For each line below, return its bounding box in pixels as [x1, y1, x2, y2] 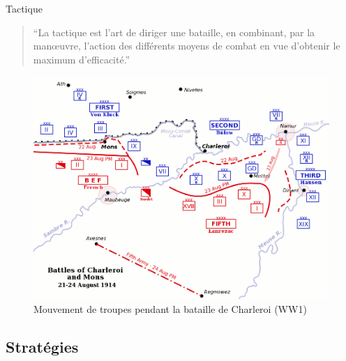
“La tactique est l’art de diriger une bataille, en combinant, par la [33, 24, 315, 39]
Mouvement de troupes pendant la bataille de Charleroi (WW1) [33, 301, 307, 316]
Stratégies [6, 335, 79, 357]
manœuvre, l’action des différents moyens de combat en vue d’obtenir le [33, 38, 340, 53]
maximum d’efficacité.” [33, 52, 130, 66]
